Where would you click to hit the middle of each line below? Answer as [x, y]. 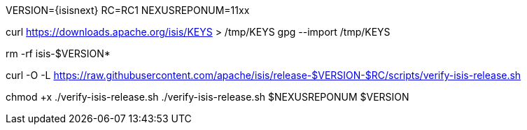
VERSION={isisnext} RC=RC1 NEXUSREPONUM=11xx [128, 10]
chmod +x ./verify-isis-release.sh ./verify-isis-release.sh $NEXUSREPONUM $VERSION [208, 97]
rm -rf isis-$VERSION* [58, 53]
